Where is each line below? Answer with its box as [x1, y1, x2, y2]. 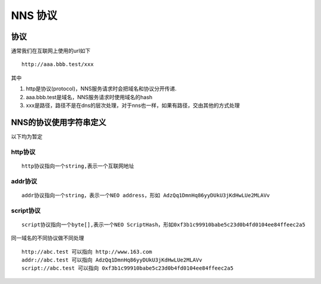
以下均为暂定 [11, 132, 43, 140]
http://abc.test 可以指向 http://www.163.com [21, 248, 153, 255]
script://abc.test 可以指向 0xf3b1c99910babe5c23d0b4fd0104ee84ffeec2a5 [21, 265, 234, 272]
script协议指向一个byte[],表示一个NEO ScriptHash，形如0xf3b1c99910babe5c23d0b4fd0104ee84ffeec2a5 [21, 221, 306, 228]
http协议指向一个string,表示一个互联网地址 [21, 162, 134, 169]
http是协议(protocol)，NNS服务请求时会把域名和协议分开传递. [26, 85, 177, 92]
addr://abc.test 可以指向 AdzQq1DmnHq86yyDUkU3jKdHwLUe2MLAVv [21, 256, 202, 263]
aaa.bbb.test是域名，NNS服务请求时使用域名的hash [26, 93, 153, 100]
